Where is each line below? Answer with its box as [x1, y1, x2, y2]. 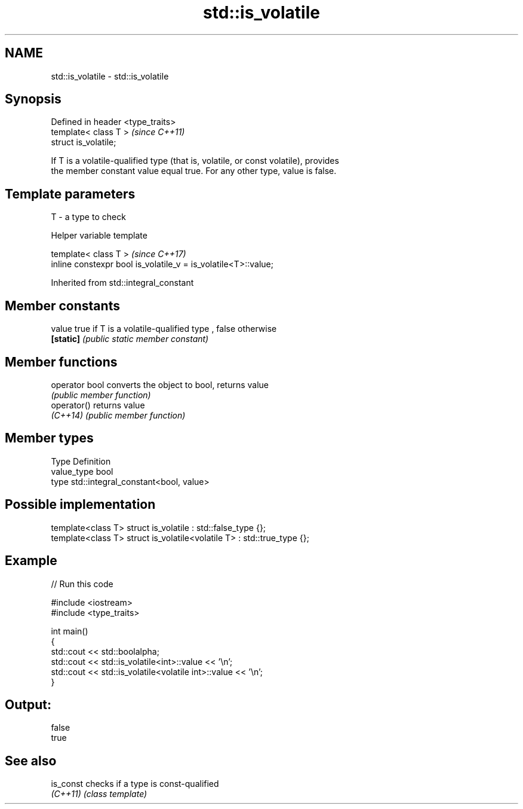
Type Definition [51, 456, 111, 466]
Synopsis [5, 91, 61, 107]
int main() [51, 625, 88, 636]
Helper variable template [51, 230, 147, 241]
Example [5, 553, 57, 569]
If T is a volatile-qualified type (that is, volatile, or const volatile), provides [51, 155, 339, 166]
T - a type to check [51, 212, 126, 222]
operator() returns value [51, 399, 145, 410]
